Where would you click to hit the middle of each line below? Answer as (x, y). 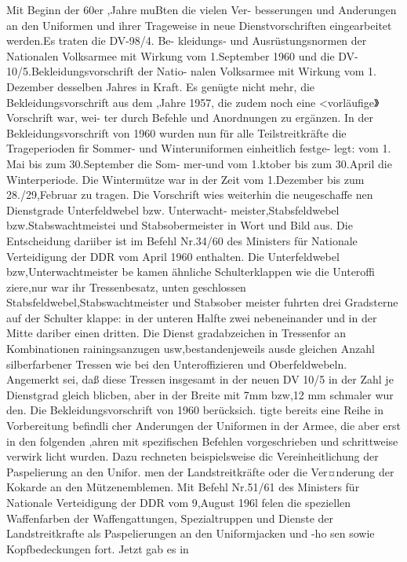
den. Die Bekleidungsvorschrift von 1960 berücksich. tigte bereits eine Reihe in (195, 410)
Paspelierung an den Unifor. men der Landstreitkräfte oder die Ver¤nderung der (200, 471)
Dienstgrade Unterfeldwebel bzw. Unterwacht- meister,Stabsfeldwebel (173, 209)
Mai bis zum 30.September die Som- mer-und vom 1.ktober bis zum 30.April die (199, 163)
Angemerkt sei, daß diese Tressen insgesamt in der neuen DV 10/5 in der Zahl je (200, 379)
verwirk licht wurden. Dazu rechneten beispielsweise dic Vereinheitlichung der (193, 456)
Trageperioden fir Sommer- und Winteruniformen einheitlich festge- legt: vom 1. (199, 148)
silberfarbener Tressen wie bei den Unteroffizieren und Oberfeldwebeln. (177, 364)
